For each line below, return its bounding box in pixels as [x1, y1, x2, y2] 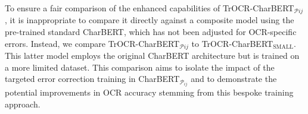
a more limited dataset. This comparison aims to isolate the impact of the [5, 61, 275, 73]
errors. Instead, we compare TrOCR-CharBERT [5, 37, 180, 49]
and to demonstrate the [191, 72, 277, 85]
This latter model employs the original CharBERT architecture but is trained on [5, 49, 300, 62]
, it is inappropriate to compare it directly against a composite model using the [5, 14, 294, 26]
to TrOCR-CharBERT [191, 37, 273, 49]
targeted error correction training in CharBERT [5, 72, 180, 85]
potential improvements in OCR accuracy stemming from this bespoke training [5, 86, 294, 99]
